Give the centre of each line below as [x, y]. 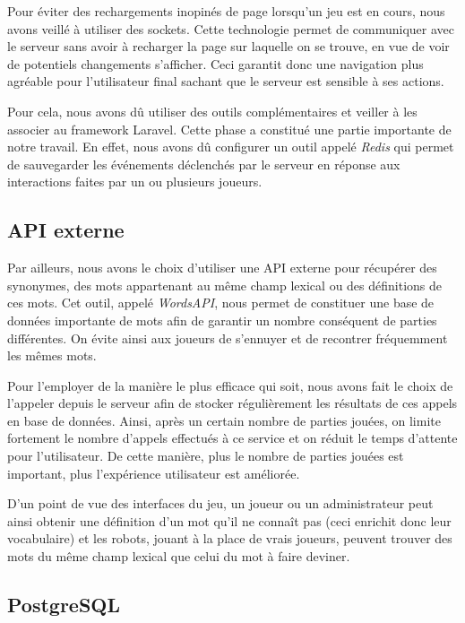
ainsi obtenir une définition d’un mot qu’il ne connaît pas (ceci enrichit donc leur [229, 520]
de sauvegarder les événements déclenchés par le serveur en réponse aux [204, 164]
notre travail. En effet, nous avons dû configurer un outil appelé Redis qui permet [231, 147]
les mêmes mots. [52, 355]
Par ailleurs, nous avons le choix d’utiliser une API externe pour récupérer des [222, 268]
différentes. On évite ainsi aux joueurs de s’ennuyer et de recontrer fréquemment [228, 337]
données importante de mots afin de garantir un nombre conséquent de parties [222, 320]
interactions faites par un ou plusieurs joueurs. [135, 182]
